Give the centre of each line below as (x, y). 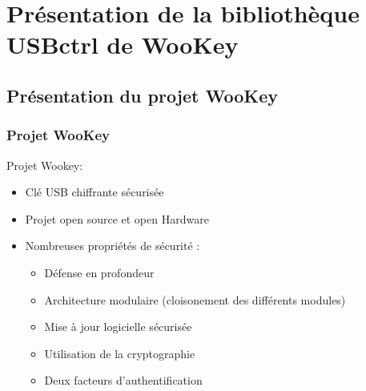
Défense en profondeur (99, 272)
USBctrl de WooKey (123, 44)
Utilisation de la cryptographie (120, 353)
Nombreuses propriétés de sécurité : (113, 246)
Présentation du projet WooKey (143, 95)
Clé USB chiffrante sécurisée (95, 192)
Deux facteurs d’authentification (123, 380)
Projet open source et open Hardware (117, 218)
